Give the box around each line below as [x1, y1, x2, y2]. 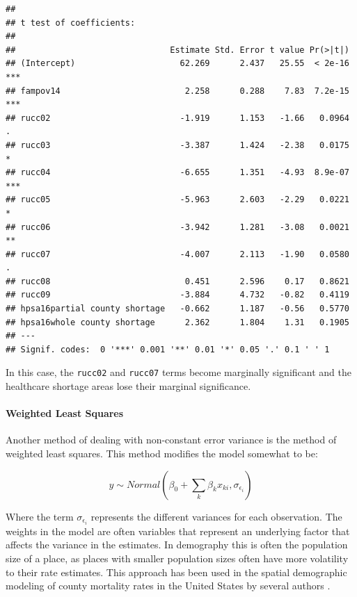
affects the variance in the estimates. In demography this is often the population [6, 537, 348, 552]
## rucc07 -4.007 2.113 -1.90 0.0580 [6, 249, 349, 259]
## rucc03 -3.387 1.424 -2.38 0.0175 [6, 140, 349, 150]
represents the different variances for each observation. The [90, 509, 342, 523]
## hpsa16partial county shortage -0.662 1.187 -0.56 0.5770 [6, 304, 349, 314]
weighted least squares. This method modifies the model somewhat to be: [6, 446, 318, 461]
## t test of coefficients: [6, 17, 136, 28]
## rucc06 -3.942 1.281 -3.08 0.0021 [6, 222, 349, 232]
